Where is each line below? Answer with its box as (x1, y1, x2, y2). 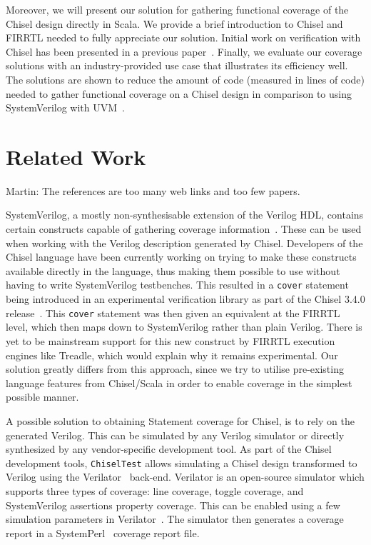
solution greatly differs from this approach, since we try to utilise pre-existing (6, 361, 344, 376)
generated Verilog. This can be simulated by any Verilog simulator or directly (6, 427, 345, 442)
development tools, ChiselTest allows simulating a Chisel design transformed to (6, 455, 357, 470)
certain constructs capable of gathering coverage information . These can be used (6, 221, 362, 236)
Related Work (6, 141, 146, 171)
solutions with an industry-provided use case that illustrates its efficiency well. (6, 58, 348, 73)
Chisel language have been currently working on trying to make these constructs (6, 249, 357, 264)
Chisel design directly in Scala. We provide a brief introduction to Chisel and (6, 16, 343, 31)
